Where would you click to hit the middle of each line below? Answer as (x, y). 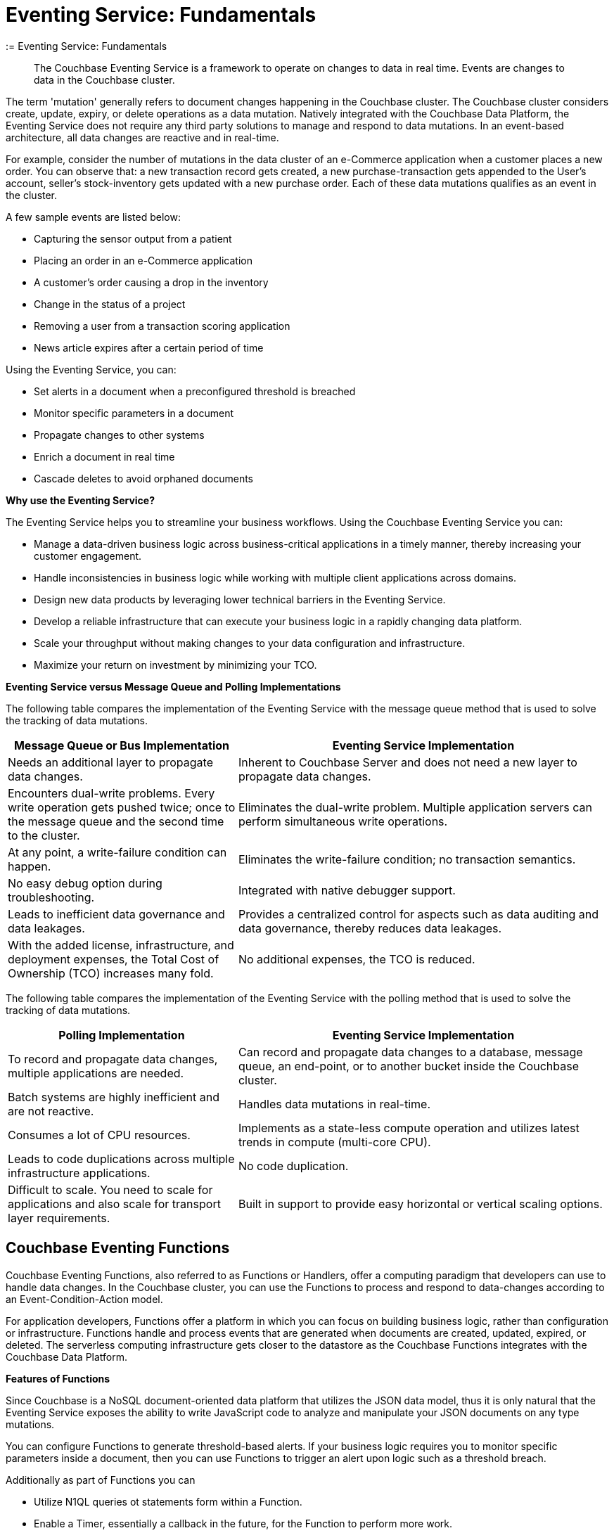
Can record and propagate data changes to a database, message (410, 1052)
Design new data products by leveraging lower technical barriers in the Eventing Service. (240, 599)
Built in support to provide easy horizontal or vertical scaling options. (420, 1204)
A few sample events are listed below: (93, 217)
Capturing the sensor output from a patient (133, 238)
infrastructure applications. (79, 1173)
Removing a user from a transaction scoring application (162, 326)
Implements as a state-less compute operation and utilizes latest (409, 1128)
